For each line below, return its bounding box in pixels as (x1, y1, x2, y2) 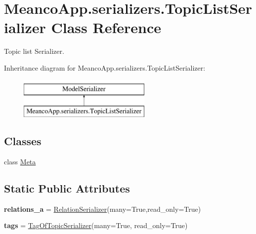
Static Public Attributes (4, 180, 130, 195)
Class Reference (51, 17, 161, 38)
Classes (4, 133, 42, 149)
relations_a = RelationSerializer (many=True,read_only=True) (4, 203, 201, 214)
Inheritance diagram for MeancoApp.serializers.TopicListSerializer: (4, 62, 206, 73)
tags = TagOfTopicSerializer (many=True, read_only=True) (4, 220, 188, 231)
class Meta (4, 156, 36, 166)
